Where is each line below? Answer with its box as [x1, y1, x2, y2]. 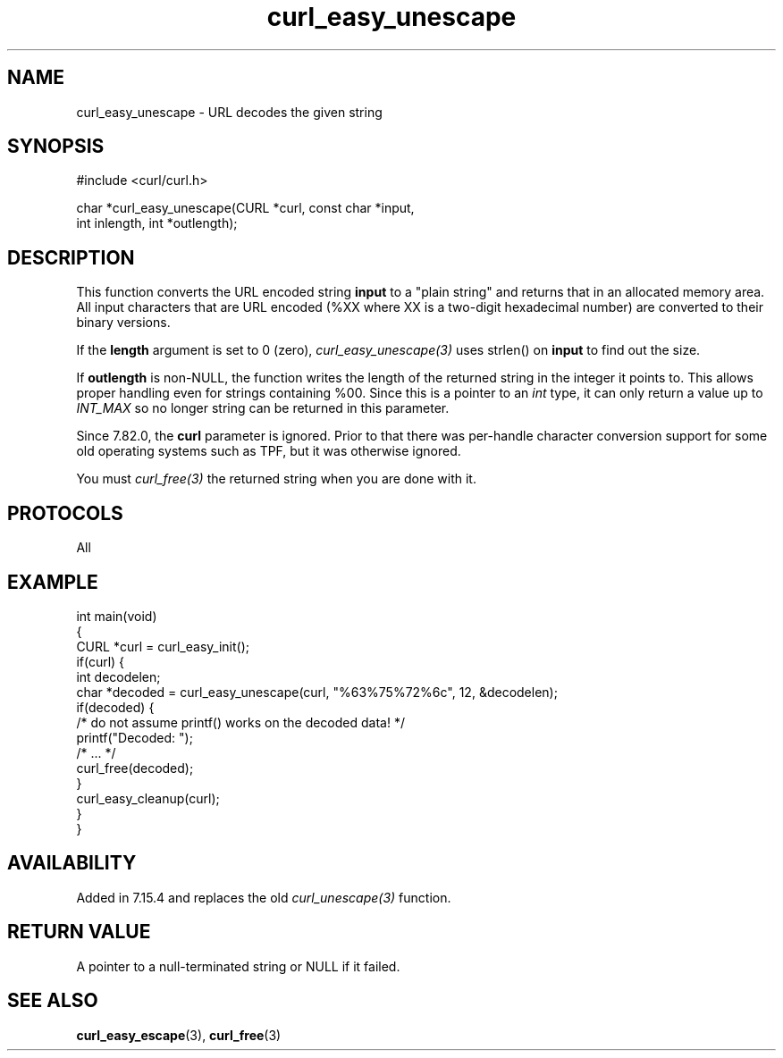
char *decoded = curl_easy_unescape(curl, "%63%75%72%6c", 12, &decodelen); [76, 684, 558, 700]
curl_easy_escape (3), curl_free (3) [76, 1027, 282, 1043]
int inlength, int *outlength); [76, 215, 238, 231]
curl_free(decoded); [76, 760, 194, 776]
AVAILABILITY [7, 852, 137, 875]
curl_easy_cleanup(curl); [76, 790, 220, 806]
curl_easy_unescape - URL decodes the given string [76, 104, 383, 120]
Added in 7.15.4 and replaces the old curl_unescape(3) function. [76, 889, 451, 905]
